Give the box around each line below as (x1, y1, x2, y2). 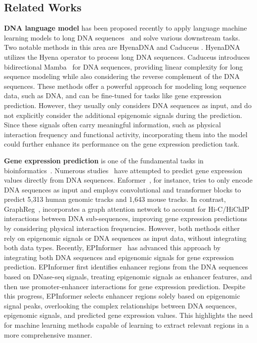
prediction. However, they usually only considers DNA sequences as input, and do (4, 100, 252, 110)
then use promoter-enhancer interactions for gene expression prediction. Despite (4, 281, 246, 291)
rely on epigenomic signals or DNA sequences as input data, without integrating (4, 232, 247, 243)
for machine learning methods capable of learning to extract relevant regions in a (4, 320, 249, 330)
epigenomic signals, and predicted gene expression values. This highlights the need (4, 310, 253, 320)
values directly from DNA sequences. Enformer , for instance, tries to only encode (4, 175, 253, 185)
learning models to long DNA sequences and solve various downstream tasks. (4, 32, 240, 42)
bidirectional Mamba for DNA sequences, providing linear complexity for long (4, 61, 243, 72)
